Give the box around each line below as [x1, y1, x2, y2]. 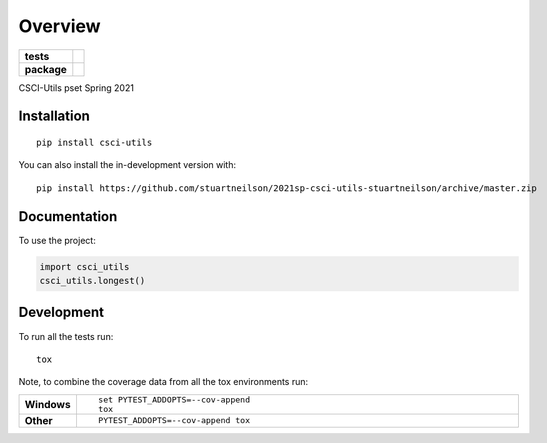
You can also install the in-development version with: [18, 159, 237, 171]
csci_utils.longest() [39, 275, 146, 287]
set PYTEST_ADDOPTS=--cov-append [98, 394, 250, 405]
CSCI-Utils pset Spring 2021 [18, 81, 135, 94]
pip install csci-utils [36, 136, 153, 148]
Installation [18, 108, 90, 125]
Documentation [18, 208, 118, 225]
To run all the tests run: [18, 330, 114, 342]
